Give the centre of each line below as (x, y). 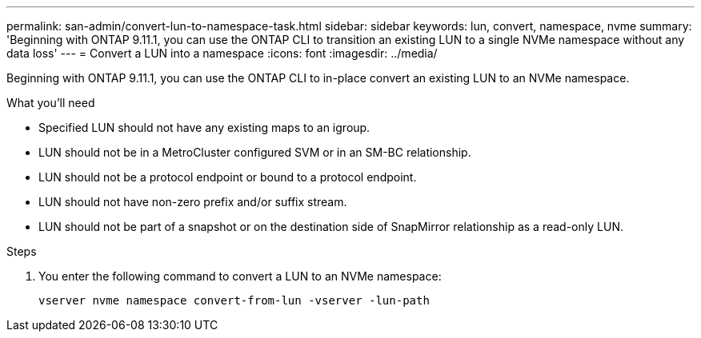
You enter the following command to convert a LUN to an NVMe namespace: (240, 276)
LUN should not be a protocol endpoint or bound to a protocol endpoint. (228, 177)
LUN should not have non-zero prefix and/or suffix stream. (193, 202)
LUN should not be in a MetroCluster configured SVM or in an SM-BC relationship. (255, 152)
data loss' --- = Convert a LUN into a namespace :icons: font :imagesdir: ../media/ (222, 53)
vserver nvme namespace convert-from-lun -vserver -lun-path (234, 300)
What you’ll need (51, 103)
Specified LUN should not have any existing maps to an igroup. (204, 127)
